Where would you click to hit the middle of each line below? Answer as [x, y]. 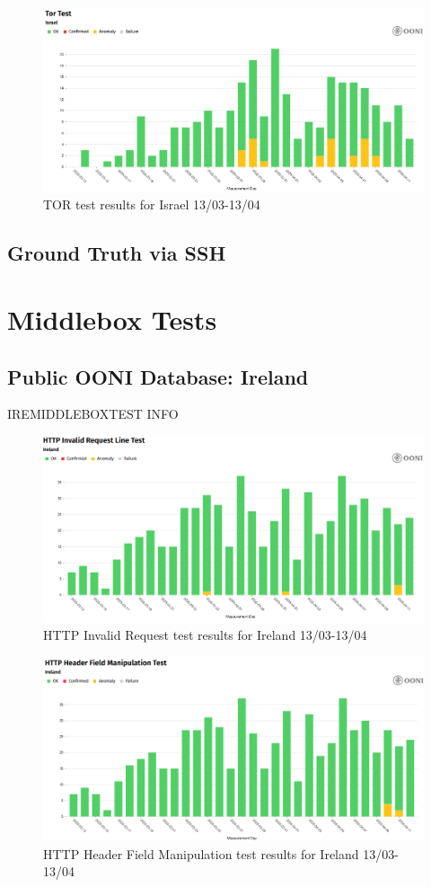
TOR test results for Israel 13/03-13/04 [152, 204]
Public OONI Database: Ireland [158, 376]
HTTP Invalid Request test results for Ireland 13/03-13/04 [205, 635]
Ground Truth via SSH [117, 253]
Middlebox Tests [112, 319]
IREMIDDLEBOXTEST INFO [93, 414]
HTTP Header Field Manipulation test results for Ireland [201, 853]
